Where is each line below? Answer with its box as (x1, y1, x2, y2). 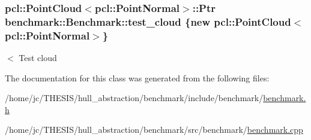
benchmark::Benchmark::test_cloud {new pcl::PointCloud (5, 14, 291, 29)
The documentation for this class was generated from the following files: (5, 71, 270, 84)
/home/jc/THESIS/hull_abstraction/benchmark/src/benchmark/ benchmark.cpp (5, 123, 303, 136)
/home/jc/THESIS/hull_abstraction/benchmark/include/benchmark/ (5, 92, 264, 104)
